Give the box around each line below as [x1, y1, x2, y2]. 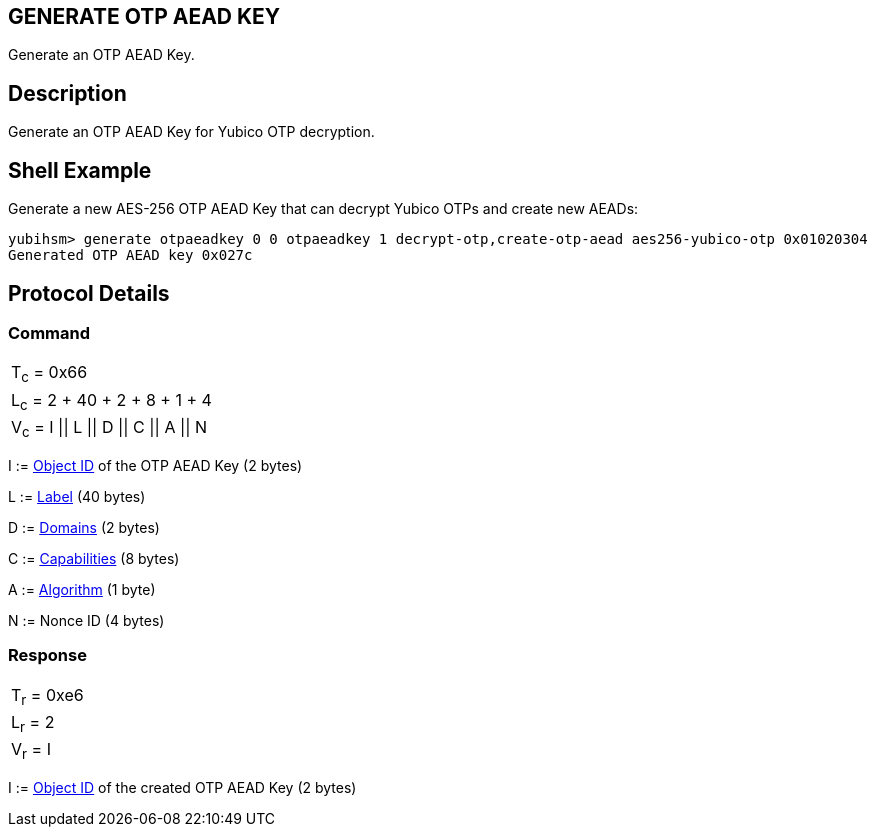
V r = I [11, 739, 51, 763]
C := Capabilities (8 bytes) [8, 549, 180, 567]
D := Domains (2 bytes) [8, 518, 160, 536]
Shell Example [8, 157, 152, 183]
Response [8, 645, 87, 666]
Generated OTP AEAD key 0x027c [8, 247, 253, 264]
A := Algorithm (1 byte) [8, 580, 156, 598]
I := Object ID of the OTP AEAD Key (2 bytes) [8, 456, 303, 474]
